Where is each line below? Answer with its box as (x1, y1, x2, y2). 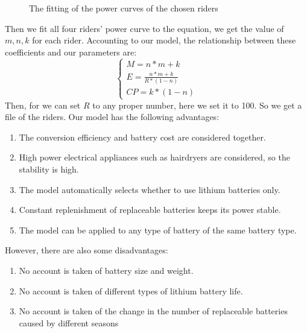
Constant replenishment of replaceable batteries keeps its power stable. (19, 203, 281, 216)
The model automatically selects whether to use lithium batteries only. (19, 183, 280, 195)
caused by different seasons (19, 316, 119, 329)
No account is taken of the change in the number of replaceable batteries (19, 305, 288, 317)
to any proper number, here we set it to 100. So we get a (92, 98, 302, 111)
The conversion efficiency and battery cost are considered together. (19, 130, 266, 143)
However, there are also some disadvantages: (5, 244, 168, 256)
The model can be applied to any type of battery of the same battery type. (19, 223, 297, 236)
